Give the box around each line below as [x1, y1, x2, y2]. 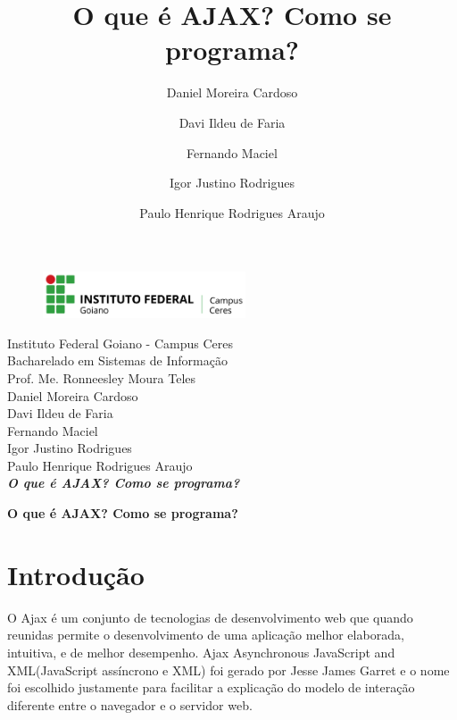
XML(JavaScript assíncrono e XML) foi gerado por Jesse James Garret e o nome [7, 660, 450, 679]
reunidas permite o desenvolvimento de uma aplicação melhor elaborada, [7, 625, 404, 644]
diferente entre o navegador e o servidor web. [7, 695, 253, 714]
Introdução [7, 556, 145, 592]
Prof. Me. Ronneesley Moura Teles [7, 368, 196, 387]
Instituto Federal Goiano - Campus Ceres [7, 333, 233, 352]
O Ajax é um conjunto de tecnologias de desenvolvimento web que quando [7, 607, 413, 626]
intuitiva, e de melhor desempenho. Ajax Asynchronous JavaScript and [7, 642, 395, 661]
